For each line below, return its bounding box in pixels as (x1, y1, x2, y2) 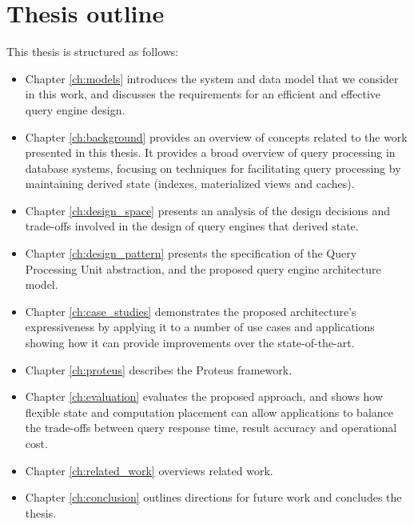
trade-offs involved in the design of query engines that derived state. (25, 218, 359, 234)
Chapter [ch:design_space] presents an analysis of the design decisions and (25, 202, 390, 218)
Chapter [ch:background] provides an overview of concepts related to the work (25, 128, 408, 145)
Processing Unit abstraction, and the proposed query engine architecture (25, 260, 381, 277)
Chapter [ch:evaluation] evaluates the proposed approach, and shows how (25, 388, 384, 405)
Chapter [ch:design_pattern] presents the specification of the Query (25, 245, 357, 262)
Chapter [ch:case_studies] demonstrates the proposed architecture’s (25, 302, 356, 319)
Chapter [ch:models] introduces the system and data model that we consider (25, 70, 399, 86)
